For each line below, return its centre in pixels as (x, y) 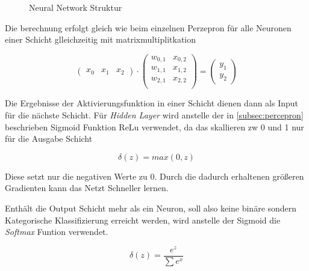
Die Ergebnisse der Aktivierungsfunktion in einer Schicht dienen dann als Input (152, 103)
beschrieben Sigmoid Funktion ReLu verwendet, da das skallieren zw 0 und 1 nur (154, 126)
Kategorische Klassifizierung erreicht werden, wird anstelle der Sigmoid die (143, 220)
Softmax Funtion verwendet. (57, 232)
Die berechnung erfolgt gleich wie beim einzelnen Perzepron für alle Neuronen (148, 27)
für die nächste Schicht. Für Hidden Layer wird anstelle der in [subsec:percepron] (154, 114)
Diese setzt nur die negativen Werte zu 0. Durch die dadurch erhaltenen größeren (154, 176)
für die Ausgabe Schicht (49, 139)
